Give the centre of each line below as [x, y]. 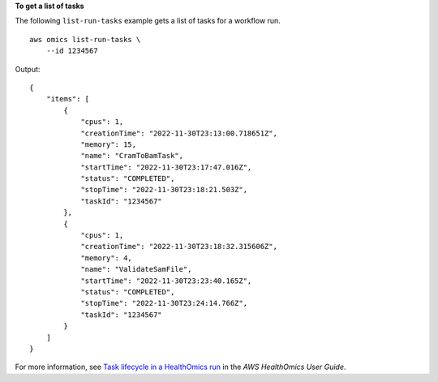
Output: [28, 69]
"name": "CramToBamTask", [132, 156]
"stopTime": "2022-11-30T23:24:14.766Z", [164, 303]
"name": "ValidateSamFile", [136, 269]
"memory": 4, [107, 258]
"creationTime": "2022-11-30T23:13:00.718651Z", [179, 133]
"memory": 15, [109, 144]
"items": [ [68, 99]
